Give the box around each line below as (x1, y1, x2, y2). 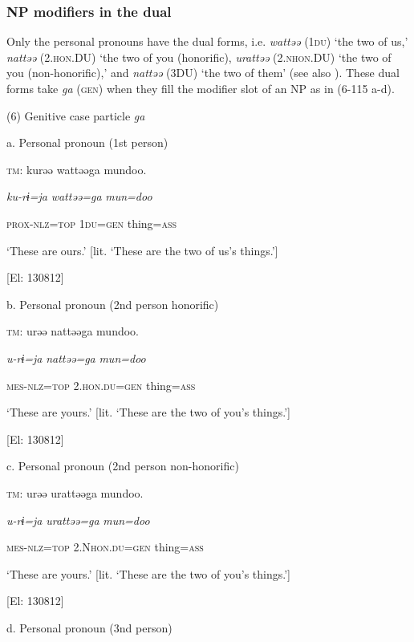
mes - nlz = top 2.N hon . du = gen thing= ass (6, 538, 204, 555)
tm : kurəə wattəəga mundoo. (6, 160, 147, 177)
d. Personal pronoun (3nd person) (6, 619, 172, 636)
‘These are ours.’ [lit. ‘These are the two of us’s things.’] (6, 242, 278, 258)
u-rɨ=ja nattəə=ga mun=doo (6, 349, 146, 366)
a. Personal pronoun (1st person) (6, 134, 168, 151)
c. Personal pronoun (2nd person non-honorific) (6, 457, 239, 474)
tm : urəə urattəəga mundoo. (6, 484, 144, 501)
